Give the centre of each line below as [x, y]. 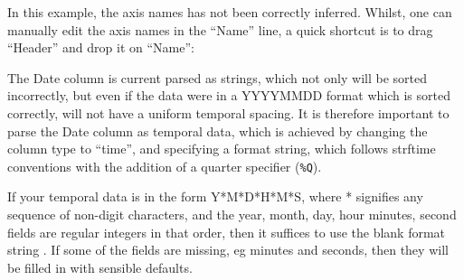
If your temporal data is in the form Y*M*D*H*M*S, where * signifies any [215, 196]
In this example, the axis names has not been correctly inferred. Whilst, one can [230, 12]
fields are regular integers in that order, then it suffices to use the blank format [227, 232]
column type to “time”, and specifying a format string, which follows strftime [222, 149]
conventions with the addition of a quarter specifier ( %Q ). [165, 166]
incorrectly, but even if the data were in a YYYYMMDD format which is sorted [229, 95]
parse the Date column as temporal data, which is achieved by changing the [218, 131]
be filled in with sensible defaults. [100, 267]
